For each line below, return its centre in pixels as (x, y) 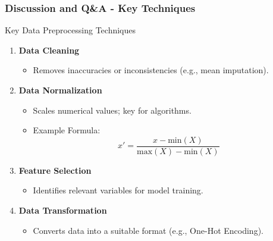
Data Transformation (63, 210)
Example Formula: (67, 130)
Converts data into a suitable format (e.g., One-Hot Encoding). (148, 230)
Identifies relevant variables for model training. (118, 190)
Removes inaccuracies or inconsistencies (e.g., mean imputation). (151, 70)
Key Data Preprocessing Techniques (70, 30)
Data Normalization (60, 90)
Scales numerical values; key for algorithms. (112, 110)
